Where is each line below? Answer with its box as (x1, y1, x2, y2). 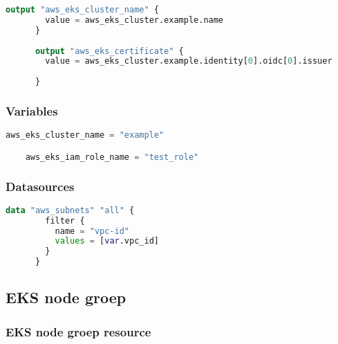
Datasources (6, 177, 75, 194)
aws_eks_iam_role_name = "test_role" (25, 152, 199, 162)
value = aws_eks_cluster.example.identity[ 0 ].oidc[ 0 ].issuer (45, 56, 332, 66)
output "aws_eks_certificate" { (35, 46, 184, 56)
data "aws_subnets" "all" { (6, 205, 135, 215)
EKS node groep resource (6, 323, 151, 340)
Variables (6, 102, 58, 119)
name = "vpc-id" (55, 226, 130, 236)
